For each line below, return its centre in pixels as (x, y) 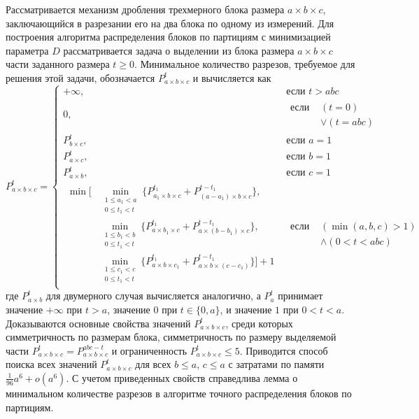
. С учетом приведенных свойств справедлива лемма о (182, 377)
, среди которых (259, 323)
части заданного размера (58, 64)
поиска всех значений (51, 364)
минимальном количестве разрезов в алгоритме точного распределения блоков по (179, 393)
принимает (300, 296)
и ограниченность (149, 350)
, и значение (246, 309)
